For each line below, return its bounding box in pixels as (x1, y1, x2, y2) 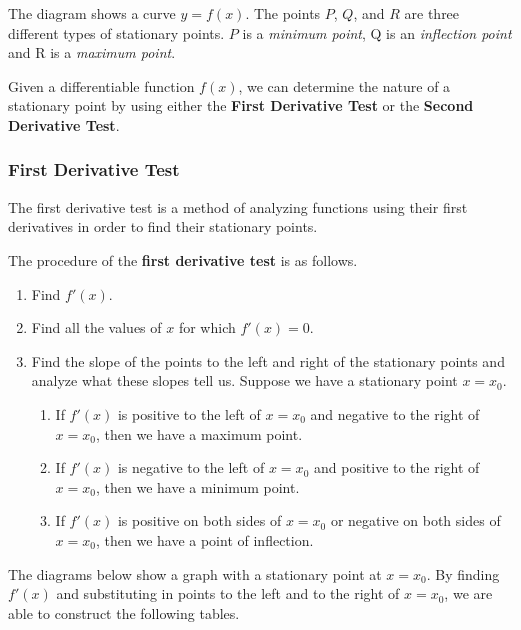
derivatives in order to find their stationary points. (8, 216, 318, 237)
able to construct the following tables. (8, 602, 240, 623)
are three (404, 3, 460, 23)
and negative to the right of (310, 403, 480, 424)
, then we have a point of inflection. (95, 529, 314, 550)
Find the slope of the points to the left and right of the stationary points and (31, 350, 505, 371)
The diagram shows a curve (8, 3, 176, 23)
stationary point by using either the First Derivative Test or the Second (8, 95, 474, 116)
